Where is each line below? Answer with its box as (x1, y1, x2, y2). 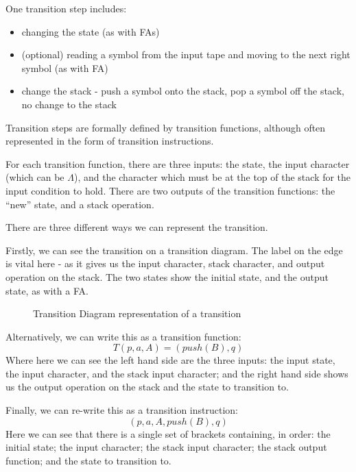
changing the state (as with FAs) (21, 24, 160, 38)
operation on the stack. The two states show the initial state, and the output (5, 269, 329, 284)
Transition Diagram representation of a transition (33, 306, 241, 321)
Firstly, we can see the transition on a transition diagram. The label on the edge (5, 243, 343, 257)
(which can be (5, 170, 64, 184)
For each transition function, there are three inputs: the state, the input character (5, 156, 350, 171)
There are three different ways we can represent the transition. (5, 220, 268, 234)
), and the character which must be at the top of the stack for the (73, 170, 351, 184)
